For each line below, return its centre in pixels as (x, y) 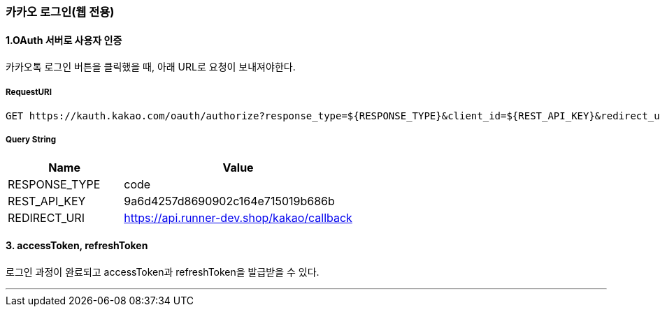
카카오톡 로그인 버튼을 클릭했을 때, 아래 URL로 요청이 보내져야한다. (151, 67)
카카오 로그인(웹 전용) (60, 12)
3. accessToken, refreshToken (77, 246)
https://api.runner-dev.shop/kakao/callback (238, 217)
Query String (31, 140)
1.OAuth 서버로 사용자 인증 (64, 40)
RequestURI (29, 92)
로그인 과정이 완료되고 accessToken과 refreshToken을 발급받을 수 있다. (163, 272)
